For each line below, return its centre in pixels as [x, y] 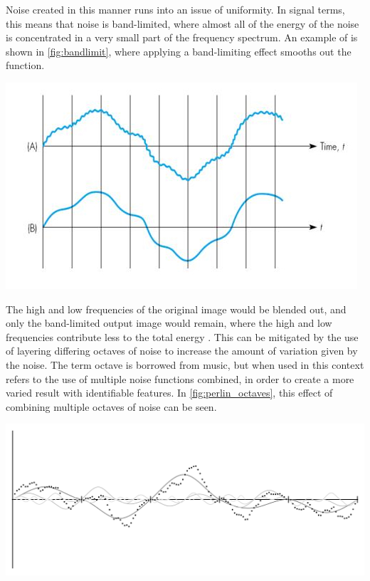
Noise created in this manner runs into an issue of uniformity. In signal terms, [175, 9]
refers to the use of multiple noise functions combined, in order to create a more [180, 378]
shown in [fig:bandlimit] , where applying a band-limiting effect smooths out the [179, 51]
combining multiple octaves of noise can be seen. [111, 406]
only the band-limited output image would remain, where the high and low [169, 323]
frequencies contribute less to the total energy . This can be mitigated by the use [182, 336]
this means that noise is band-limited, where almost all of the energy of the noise [183, 23]
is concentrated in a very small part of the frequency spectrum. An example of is [182, 37]
